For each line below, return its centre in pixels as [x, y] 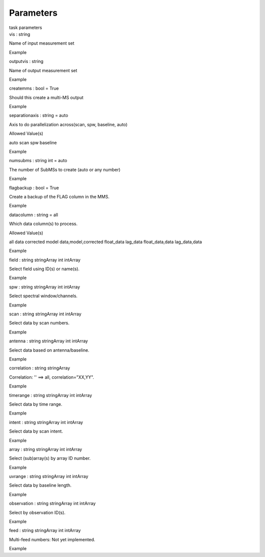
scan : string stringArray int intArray [45, 314]
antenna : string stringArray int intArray [49, 341]
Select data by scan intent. [36, 431]
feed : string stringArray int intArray [45, 530]
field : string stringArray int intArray [45, 260]
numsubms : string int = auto [38, 161]
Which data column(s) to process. [43, 224]
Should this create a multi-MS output [46, 97]
